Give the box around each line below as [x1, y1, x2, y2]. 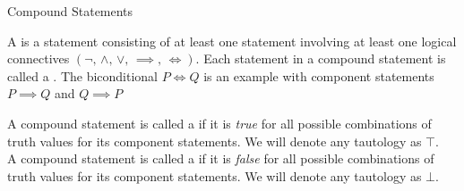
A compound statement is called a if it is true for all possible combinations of [7, 113, 432, 132]
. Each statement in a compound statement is [195, 49, 446, 68]
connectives [7, 49, 70, 68]
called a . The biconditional [7, 66, 159, 85]
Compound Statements [7, 2, 133, 20]
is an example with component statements [203, 66, 434, 85]
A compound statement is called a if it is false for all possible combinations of [7, 149, 434, 168]
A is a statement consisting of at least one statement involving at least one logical [7, 31, 457, 50]
